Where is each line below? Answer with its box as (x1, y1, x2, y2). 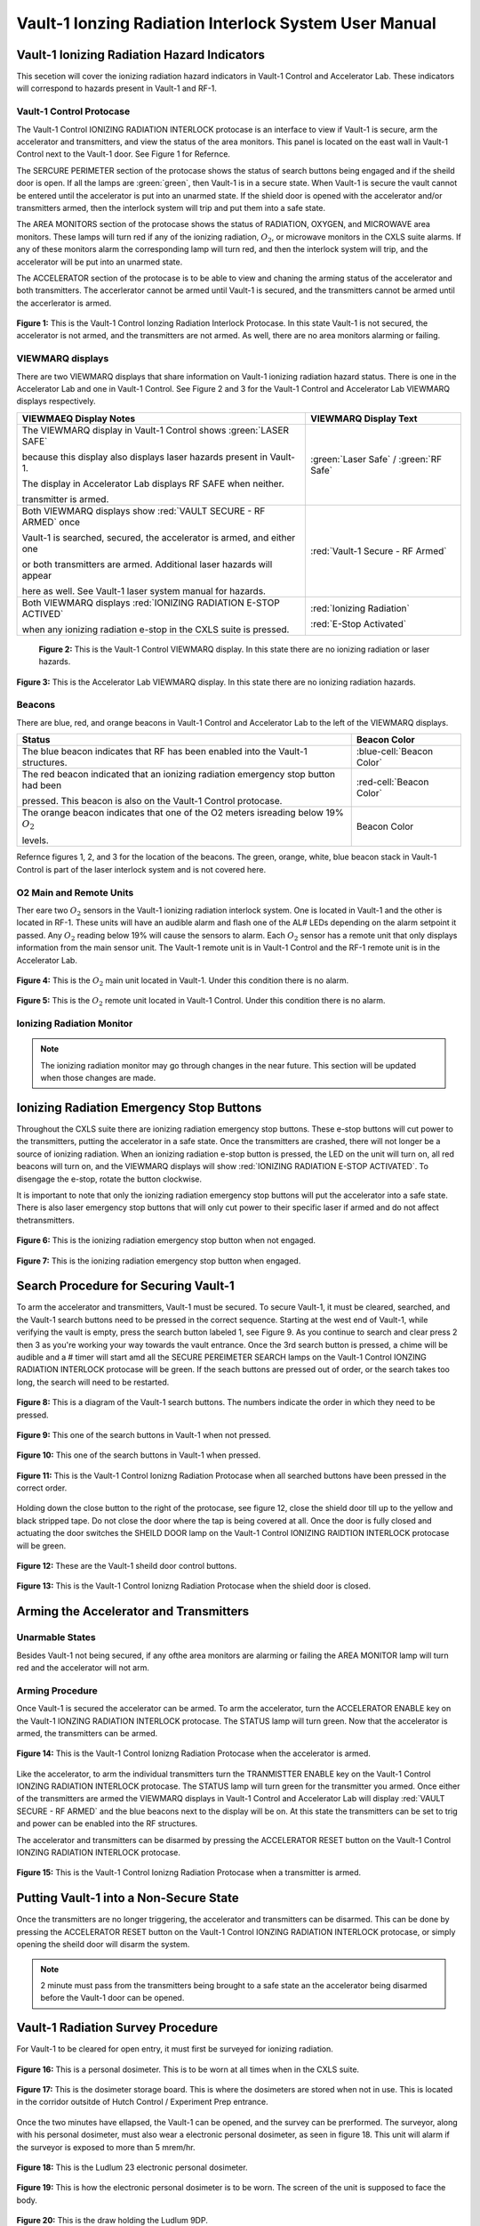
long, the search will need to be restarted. (16, 1377, 170, 1387)
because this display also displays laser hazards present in (21, 451, 268, 463)
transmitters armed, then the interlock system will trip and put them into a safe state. (16, 202, 326, 213)
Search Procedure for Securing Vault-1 (16, 1279, 235, 1294)
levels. (21, 834, 49, 847)
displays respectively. (16, 396, 96, 407)
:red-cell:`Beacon (356, 776, 429, 788)
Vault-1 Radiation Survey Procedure (16, 2020, 219, 2035)
